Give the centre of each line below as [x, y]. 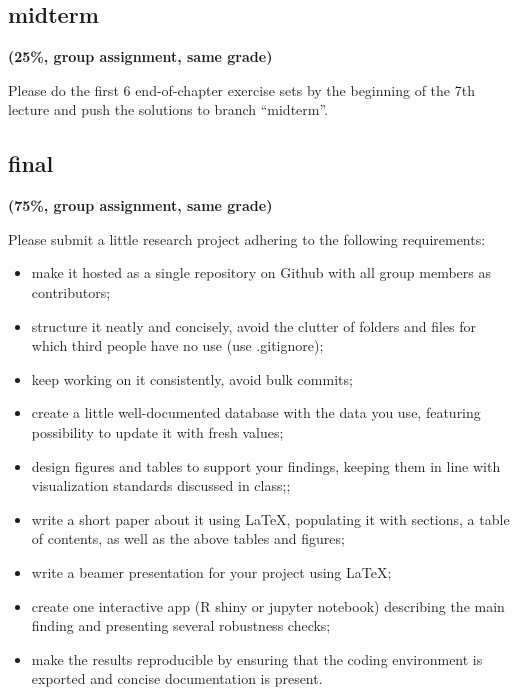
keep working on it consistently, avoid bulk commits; [192, 378]
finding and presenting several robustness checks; [181, 625]
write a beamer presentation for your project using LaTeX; [211, 571]
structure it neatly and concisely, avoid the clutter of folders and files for [254, 325]
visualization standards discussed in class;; [161, 485]
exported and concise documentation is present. [177, 678]
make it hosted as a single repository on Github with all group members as [261, 272]
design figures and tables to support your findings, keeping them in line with [266, 465]
